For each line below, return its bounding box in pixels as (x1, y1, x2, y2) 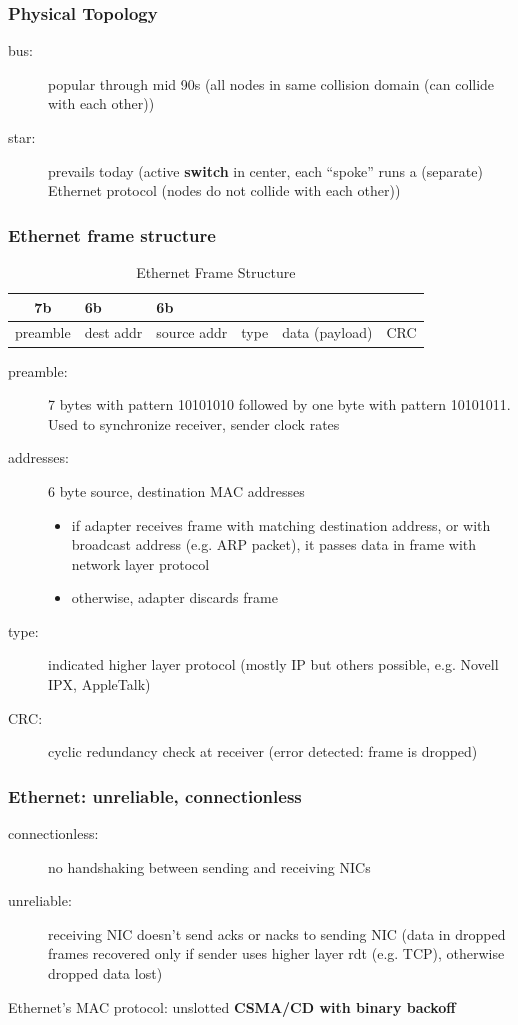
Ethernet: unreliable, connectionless (8, 783, 302, 808)
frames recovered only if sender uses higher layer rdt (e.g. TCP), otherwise (48, 943, 505, 964)
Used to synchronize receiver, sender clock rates (48, 413, 340, 434)
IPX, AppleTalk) (48, 674, 151, 695)
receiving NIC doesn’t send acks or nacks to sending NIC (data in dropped (48, 923, 506, 944)
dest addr (84, 322, 143, 343)
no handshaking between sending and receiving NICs (48, 856, 371, 877)
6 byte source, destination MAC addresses (48, 480, 305, 501)
